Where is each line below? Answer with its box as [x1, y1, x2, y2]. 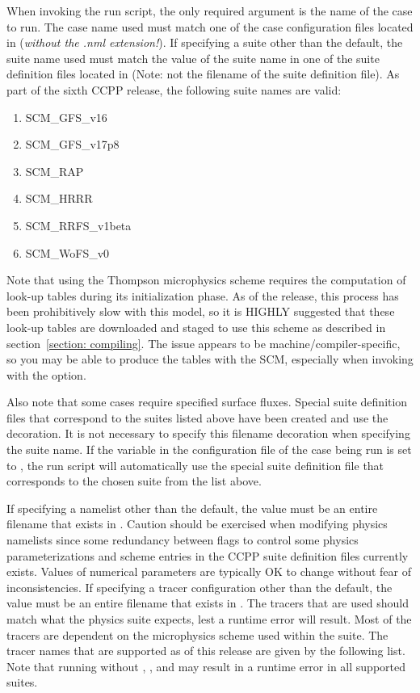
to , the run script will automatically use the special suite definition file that [6, 456, 384, 473]
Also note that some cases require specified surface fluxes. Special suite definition [6, 393, 408, 410]
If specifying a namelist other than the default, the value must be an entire [6, 499, 378, 516]
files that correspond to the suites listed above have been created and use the [6, 409, 388, 426]
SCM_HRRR [25, 190, 93, 207]
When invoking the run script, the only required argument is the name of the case [6, 2, 413, 19]
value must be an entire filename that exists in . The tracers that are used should [6, 594, 409, 611]
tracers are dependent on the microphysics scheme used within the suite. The [6, 626, 388, 643]
